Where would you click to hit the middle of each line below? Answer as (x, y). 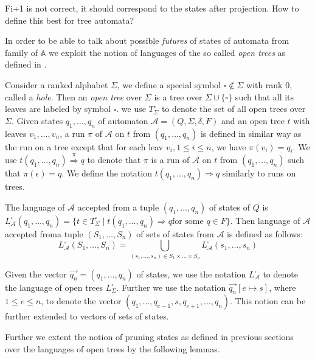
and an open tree (253, 120)
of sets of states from (175, 233)
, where (282, 287)
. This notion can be (268, 301)
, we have (229, 146)
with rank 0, (269, 84)
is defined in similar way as (251, 133)
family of (22, 52)
